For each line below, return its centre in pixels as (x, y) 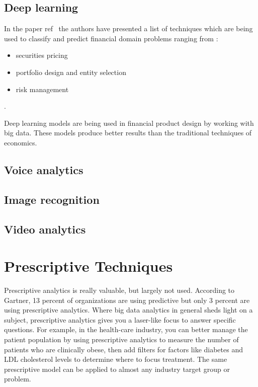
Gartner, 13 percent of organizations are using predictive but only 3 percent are (127, 300)
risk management (42, 89)
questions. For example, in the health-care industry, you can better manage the (126, 329)
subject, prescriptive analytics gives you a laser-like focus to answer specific (120, 319)
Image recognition (52, 199)
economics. (21, 142)
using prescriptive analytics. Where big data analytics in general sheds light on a (128, 310)
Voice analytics (44, 169)
